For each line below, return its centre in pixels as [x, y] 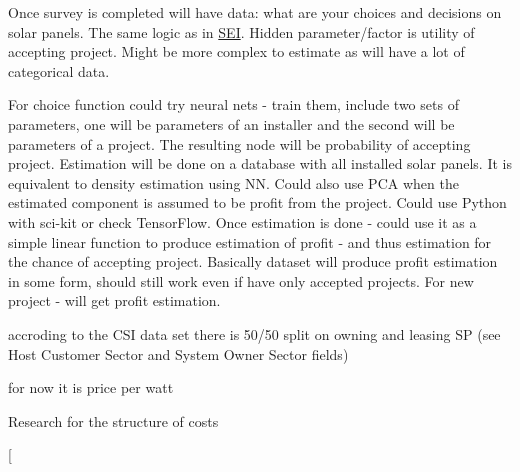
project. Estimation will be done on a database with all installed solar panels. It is [260, 163]
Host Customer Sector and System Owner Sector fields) [178, 353]
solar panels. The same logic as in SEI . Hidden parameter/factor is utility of [241, 31]
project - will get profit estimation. [114, 300]
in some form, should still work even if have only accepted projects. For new [241, 280]
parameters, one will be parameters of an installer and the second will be [231, 123]
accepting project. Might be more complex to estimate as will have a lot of [236, 51]
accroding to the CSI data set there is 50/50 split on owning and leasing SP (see [254, 333]
